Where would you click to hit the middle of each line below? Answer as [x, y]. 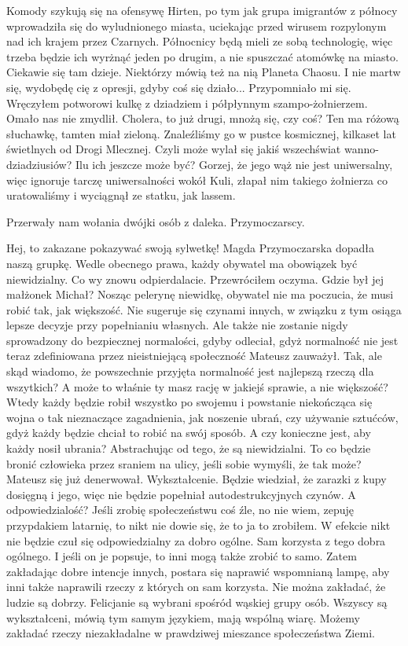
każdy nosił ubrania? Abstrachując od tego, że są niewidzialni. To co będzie [189, 448]
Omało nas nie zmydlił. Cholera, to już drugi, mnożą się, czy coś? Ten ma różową [203, 118]
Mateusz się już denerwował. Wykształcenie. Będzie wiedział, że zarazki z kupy [197, 479]
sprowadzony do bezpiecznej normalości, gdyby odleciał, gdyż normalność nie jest [202, 340]
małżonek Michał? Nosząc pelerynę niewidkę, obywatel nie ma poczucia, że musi [200, 294]
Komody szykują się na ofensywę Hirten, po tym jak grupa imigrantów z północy [202, 10]
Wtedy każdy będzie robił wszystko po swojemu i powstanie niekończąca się [189, 402]
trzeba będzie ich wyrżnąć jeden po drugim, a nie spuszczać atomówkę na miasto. [202, 56]
